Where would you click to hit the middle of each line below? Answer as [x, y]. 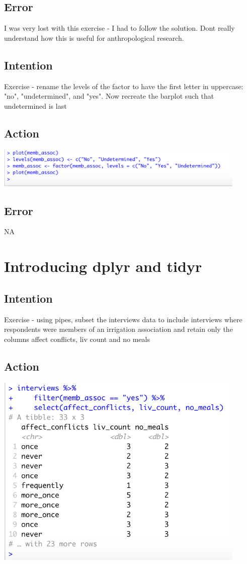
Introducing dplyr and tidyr [103, 266]
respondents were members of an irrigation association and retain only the [118, 329]
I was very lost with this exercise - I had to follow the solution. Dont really [119, 28]
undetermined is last [35, 105]
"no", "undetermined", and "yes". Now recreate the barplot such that [109, 96]
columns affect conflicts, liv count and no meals [77, 339]
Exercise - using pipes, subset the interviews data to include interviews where [123, 319]
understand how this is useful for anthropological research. [94, 38]
